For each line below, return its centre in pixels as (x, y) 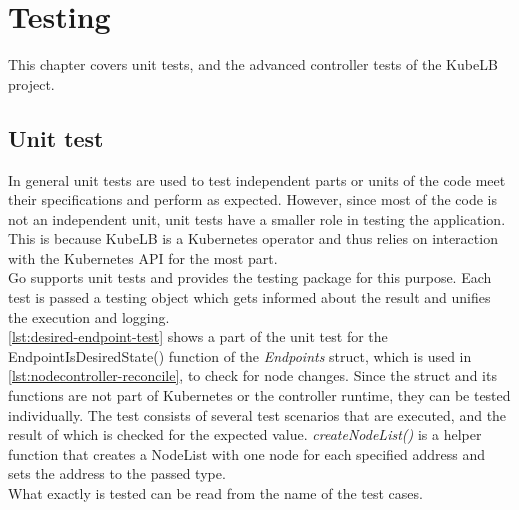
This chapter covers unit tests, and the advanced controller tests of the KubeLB (253, 64)
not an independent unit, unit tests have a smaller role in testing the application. (257, 218)
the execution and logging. (89, 316)
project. (31, 83)
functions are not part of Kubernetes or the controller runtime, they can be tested (259, 395)
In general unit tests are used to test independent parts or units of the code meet (257, 179)
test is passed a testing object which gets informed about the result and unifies (249, 297)
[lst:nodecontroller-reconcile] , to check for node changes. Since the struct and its (252, 375)
